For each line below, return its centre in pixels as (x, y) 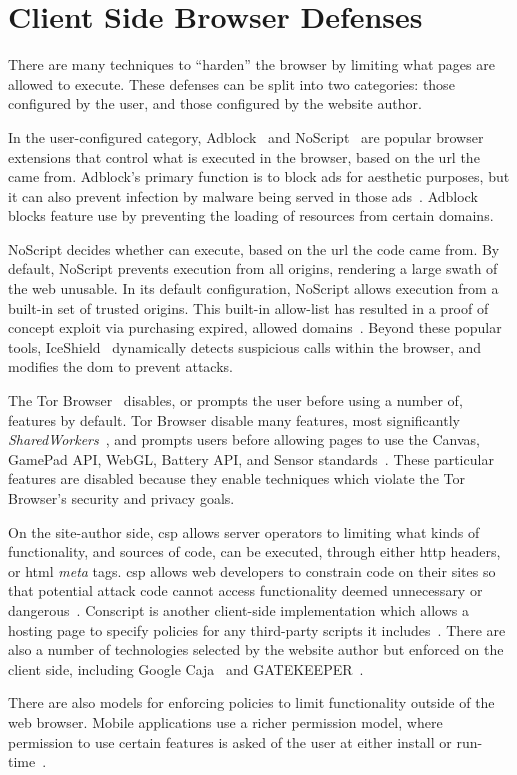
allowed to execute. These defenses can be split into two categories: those (231, 83)
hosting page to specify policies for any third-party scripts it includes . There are (257, 629)
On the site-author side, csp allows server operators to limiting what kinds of (244, 531)
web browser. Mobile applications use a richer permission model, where (225, 721)
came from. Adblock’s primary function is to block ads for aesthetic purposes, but (259, 176)
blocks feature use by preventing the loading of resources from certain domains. (251, 215)
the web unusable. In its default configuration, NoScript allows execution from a (253, 288)
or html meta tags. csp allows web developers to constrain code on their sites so (252, 570)
